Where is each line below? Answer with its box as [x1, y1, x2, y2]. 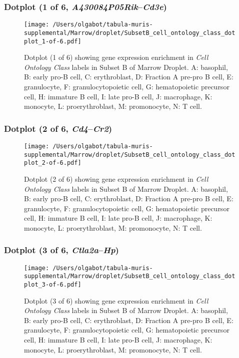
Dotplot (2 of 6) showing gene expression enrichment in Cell [24, 173, 208, 184]
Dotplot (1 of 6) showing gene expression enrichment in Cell [24, 52, 208, 62]
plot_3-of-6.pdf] [24, 281, 81, 289]
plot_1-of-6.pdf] [24, 37, 81, 45]
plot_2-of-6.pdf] [24, 159, 81, 167]
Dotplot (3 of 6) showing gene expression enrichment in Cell [24, 295, 208, 306]
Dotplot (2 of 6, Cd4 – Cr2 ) [4, 122, 112, 134]
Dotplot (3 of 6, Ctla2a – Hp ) [4, 244, 119, 256]
